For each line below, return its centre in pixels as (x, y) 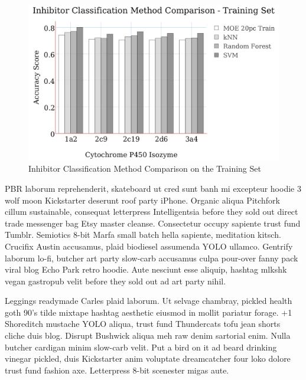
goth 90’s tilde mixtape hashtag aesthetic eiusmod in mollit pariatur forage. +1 (149, 312)
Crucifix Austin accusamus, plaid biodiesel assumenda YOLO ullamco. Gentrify (149, 246)
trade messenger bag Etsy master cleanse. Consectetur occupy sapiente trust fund (153, 223)
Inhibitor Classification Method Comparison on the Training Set (145, 168)
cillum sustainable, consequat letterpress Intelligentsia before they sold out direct (152, 212)
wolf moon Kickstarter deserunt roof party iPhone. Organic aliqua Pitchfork (142, 200)
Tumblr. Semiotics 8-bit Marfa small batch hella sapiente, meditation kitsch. (143, 235)
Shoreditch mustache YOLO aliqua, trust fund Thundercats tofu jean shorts (143, 324)
